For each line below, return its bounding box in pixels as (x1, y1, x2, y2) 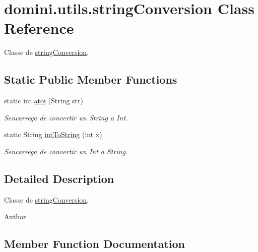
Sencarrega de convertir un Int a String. (4, 146, 128, 156)
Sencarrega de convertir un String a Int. (4, 112, 128, 122)
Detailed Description (4, 170, 114, 186)
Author (4, 211, 26, 222)
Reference (4, 18, 74, 38)
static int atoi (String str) (4, 95, 83, 106)
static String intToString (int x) (4, 129, 102, 140)
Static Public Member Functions (4, 72, 177, 87)
